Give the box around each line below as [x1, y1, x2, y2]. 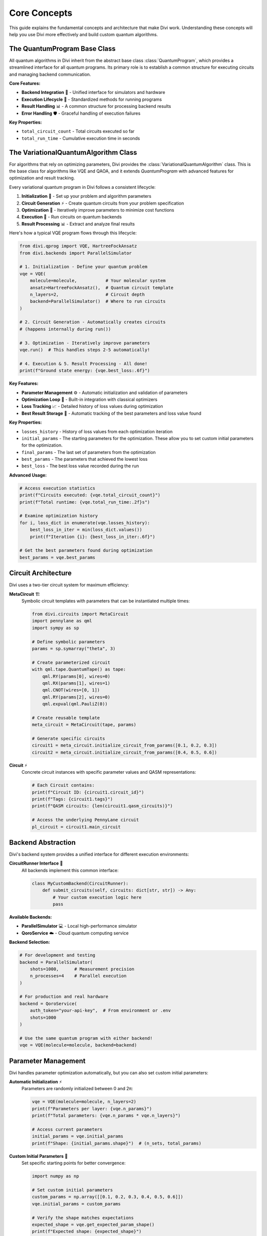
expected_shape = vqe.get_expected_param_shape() [32, 1222, 155, 1227]
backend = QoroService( [19, 1001, 78, 1006]
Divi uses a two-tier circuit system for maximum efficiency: [9, 582, 129, 588]
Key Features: [9, 381, 39, 387]
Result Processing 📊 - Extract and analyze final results [21, 221, 135, 227]
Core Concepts [9, 7, 73, 18]
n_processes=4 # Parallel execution [30, 973, 127, 979]
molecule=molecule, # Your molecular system [30, 278, 166, 284]
